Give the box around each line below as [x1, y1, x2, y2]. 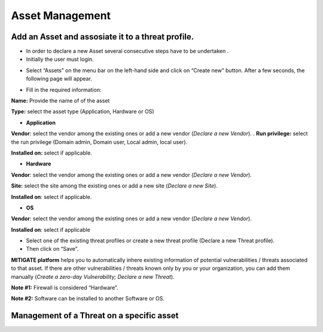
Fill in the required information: [26, 86, 102, 93]
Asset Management [11, 9, 111, 22]
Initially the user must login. [26, 56, 94, 63]
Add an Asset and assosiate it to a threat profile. [11, 32, 194, 42]
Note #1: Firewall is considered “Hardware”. [11, 284, 118, 291]
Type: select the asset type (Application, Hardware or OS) [11, 108, 155, 115]
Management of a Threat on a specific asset [11, 311, 179, 321]
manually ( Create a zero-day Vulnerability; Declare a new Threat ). [11, 273, 175, 280]
